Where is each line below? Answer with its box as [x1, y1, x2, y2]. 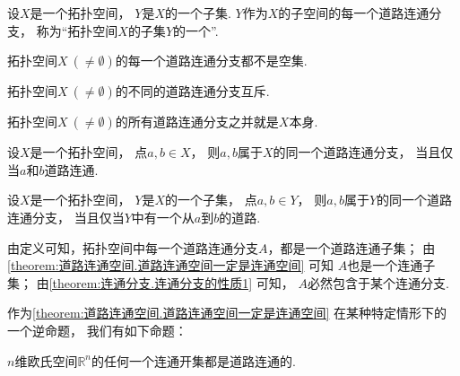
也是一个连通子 [347, 256, 436, 275]
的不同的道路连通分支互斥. [115, 82, 270, 101]
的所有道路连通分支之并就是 [115, 112, 279, 131]
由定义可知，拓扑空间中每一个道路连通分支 [7, 238, 258, 257]
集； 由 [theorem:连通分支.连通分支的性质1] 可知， [7, 273, 294, 292]
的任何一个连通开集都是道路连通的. [91, 351, 296, 370]
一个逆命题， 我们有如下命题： [7, 320, 187, 339]
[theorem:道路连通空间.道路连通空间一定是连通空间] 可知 [7, 256, 334, 275]
